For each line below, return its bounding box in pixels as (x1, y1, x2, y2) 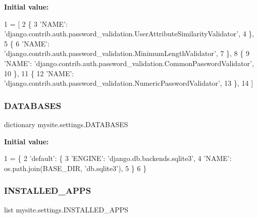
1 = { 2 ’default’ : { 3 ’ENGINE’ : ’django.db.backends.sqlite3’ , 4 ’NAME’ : (4, 153, 232, 163)
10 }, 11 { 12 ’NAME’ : (4, 68, 74, 78)
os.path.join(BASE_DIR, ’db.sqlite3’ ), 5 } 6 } (4, 162, 147, 173)
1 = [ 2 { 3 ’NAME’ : (4, 18, 68, 29)
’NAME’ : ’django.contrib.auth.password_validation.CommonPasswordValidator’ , (4, 58, 254, 68)
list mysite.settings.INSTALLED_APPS (4, 204, 129, 214)
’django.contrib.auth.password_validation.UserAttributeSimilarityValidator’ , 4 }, (4, 28, 254, 39)
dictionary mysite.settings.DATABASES (4, 119, 128, 129)
